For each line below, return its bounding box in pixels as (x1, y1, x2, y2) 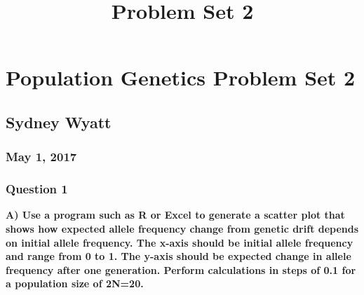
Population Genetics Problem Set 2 (6, 63, 356, 92)
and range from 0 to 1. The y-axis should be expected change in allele (6, 249, 351, 263)
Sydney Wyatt (6, 111, 112, 132)
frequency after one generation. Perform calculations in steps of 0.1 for (6, 262, 356, 277)
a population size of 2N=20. (6, 276, 144, 291)
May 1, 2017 (6, 148, 77, 165)
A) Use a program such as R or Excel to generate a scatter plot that (6, 207, 345, 222)
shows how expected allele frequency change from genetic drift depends (6, 221, 359, 235)
